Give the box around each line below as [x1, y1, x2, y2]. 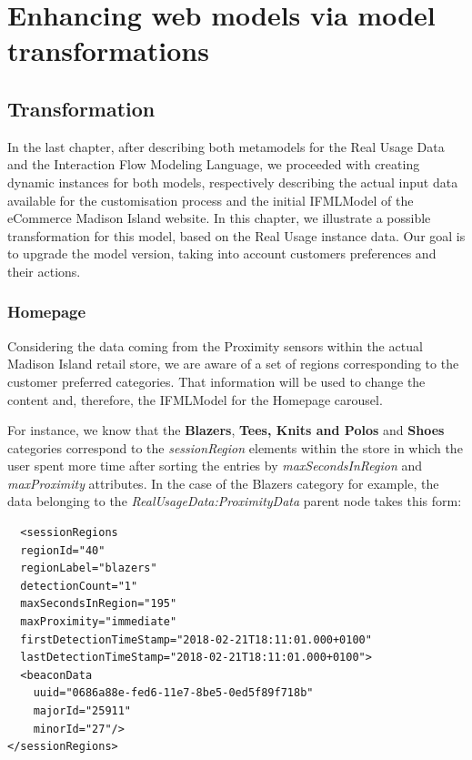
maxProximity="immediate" [20, 615, 177, 629]
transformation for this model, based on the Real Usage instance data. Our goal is [7, 226, 466, 245]
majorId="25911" [33, 704, 132, 718]
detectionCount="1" [20, 579, 138, 593]
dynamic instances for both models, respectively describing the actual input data [7, 172, 458, 191]
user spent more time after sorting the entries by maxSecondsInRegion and [7, 456, 423, 475]
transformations [7, 32, 209, 69]
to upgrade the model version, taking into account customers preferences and [7, 244, 437, 263]
